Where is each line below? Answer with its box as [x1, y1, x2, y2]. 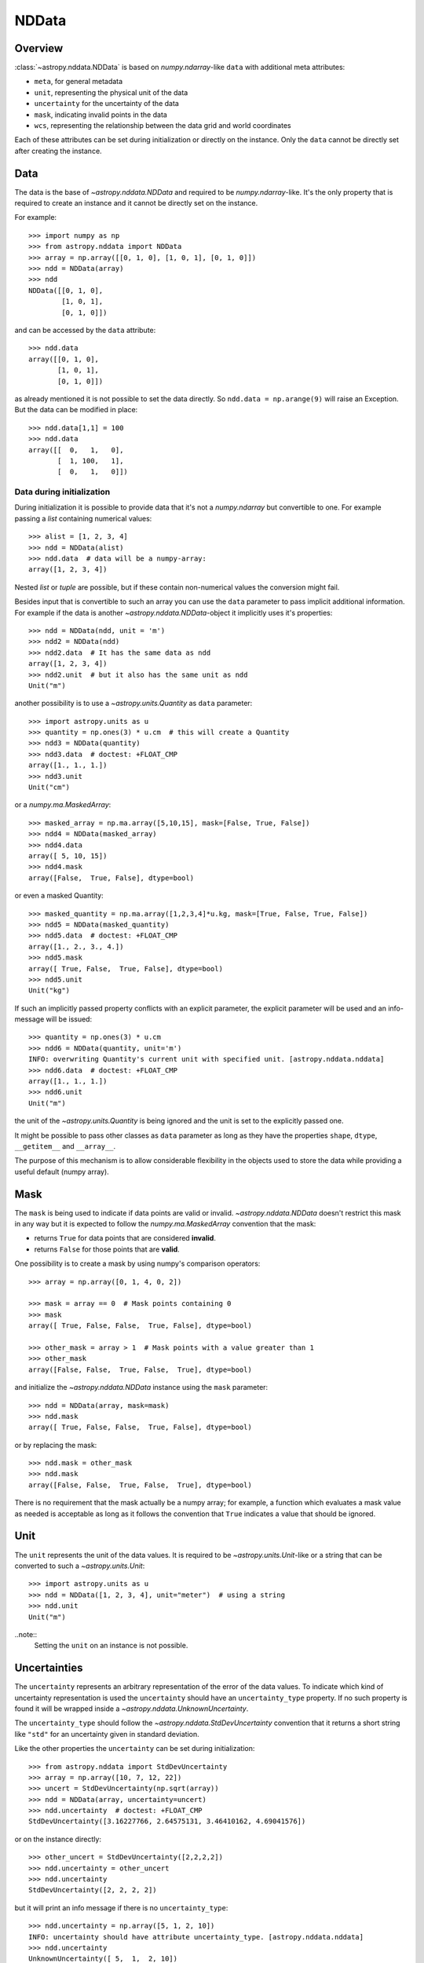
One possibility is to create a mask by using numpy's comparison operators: [14, 1259, 261, 1268]
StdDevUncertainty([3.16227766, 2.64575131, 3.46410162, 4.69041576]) [28, 1817, 306, 1826]
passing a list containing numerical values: [14, 514, 152, 523]
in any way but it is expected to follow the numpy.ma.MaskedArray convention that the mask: [14, 1219, 316, 1229]
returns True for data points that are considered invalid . [34, 1234, 216, 1243]
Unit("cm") [28, 783, 71, 792]
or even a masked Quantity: [14, 891, 104, 901]
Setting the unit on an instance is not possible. [34, 1641, 188, 1650]
